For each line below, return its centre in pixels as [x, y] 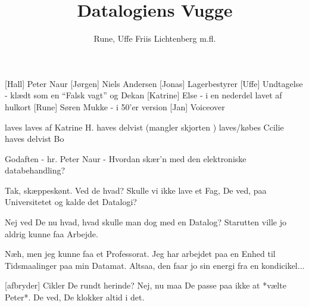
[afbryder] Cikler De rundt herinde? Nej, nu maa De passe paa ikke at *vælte [146, 285]
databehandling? [35, 170]
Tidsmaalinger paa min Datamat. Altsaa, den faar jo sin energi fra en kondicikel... [155, 265]
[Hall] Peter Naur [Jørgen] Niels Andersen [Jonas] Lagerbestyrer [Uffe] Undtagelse [154, 83]
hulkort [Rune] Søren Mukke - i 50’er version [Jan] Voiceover [115, 106]
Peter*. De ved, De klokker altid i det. [75, 297]
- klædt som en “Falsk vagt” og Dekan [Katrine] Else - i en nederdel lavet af [143, 95]
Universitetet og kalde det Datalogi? [71, 202]
